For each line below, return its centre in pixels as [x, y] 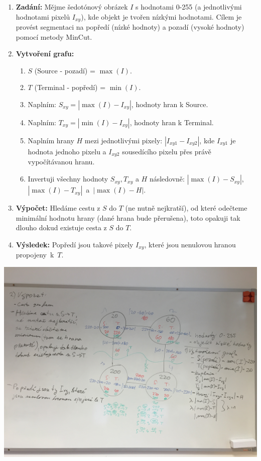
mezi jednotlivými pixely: [123, 141]
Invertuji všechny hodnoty [68, 179]
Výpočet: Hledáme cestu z [58, 208]
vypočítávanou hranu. [61, 162]
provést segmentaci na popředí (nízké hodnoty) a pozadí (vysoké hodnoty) [130, 27]
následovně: [167, 179]
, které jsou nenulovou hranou [190, 244]
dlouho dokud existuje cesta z [61, 227]
